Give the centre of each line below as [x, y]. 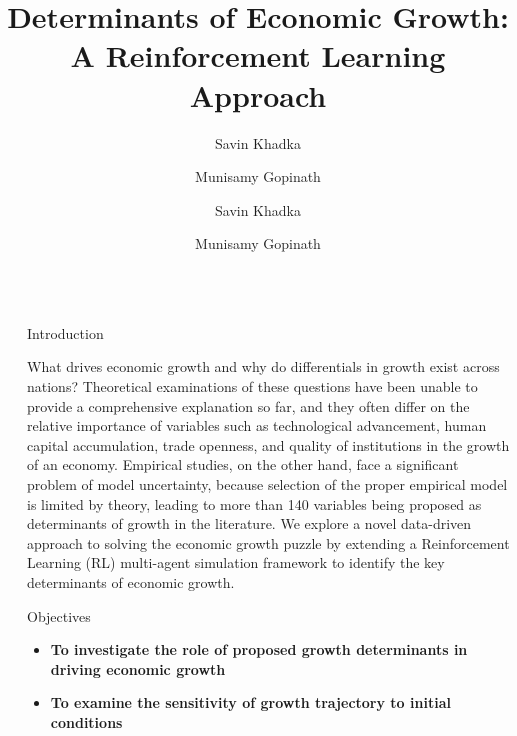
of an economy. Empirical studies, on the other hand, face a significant [243, 464]
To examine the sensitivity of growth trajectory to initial [250, 702]
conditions [86, 721]
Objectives [59, 615]
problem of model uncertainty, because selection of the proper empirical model [267, 484]
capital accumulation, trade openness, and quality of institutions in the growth [268, 444]
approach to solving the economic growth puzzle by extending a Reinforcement [268, 542]
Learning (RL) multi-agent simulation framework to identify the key [236, 562]
